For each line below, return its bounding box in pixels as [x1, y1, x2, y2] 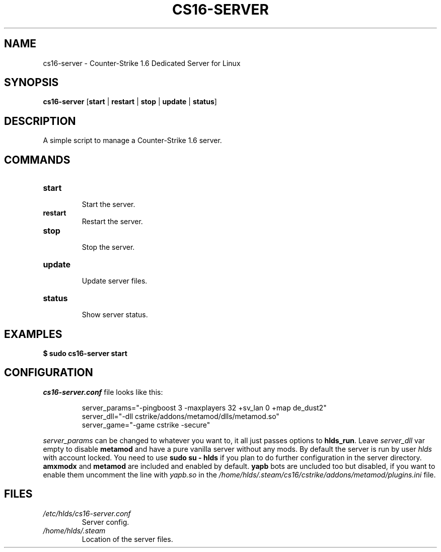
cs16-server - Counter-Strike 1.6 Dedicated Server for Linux [43, 58, 241, 67]
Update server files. [82, 277, 148, 286]
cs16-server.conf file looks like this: [43, 387, 163, 396]
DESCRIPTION [4, 114, 76, 127]
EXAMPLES [4, 327, 62, 340]
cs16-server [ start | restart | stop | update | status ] [43, 97, 217, 106]
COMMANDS [4, 153, 70, 166]
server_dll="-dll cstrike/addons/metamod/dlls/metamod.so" [82, 411, 279, 421]
